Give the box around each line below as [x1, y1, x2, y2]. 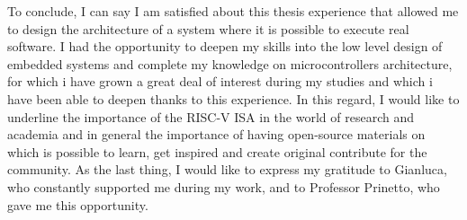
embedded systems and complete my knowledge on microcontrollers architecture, [7, 54, 453, 73]
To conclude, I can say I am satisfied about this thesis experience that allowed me [7, 2, 459, 20]
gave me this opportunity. [7, 195, 148, 214]
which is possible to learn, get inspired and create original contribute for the [7, 142, 427, 161]
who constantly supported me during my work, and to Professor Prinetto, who [7, 177, 440, 196]
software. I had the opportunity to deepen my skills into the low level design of [7, 37, 443, 56]
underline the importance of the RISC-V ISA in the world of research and [7, 107, 414, 126]
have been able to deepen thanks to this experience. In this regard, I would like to [7, 89, 460, 108]
